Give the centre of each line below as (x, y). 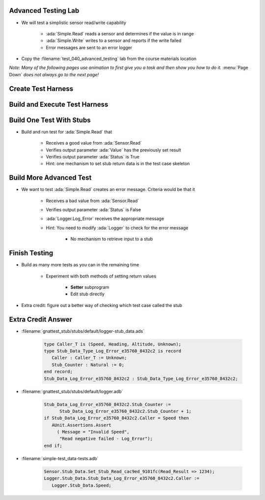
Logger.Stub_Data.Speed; (81, 485)
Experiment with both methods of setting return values (101, 276)
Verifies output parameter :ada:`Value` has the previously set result (114, 150)
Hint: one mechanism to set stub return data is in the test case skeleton (118, 164)
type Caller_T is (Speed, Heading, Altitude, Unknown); (113, 344)
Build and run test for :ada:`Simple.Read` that (67, 132)
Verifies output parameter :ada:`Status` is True (93, 156)
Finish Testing (31, 253)
